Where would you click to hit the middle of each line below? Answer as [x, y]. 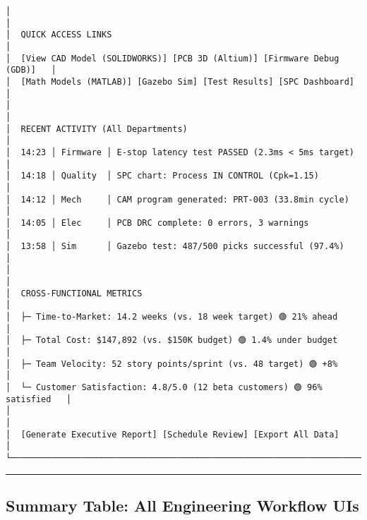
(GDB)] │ [31, 70]
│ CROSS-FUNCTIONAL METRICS [74, 293]
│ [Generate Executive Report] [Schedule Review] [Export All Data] [173, 434]
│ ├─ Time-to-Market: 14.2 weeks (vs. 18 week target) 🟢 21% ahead [172, 317]
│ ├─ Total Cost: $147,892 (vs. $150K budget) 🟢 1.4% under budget [172, 340]
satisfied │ [39, 399]
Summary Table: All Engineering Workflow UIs [182, 505]
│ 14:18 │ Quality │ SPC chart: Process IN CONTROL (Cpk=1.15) [162, 176]
